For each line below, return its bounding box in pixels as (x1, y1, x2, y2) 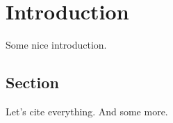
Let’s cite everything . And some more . (6, 104, 168, 118)
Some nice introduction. (6, 38, 107, 52)
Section (6, 72, 59, 93)
